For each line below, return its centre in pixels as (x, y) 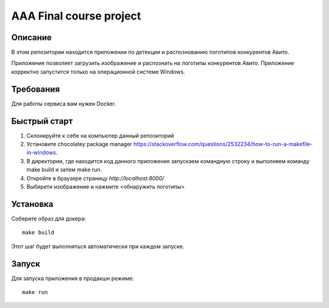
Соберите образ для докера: (49, 219)
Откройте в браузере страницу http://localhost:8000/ (95, 178)
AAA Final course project (76, 16)
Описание (31, 37)
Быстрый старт (42, 121)
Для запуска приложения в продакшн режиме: (73, 278)
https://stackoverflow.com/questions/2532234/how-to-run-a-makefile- (223, 144)
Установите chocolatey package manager (79, 144)
